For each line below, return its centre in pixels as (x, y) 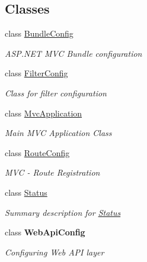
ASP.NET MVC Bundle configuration (73, 53)
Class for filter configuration (56, 93)
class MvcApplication (44, 113)
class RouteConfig (37, 152)
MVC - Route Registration (52, 172)
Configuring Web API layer (55, 252)
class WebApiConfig (45, 232)
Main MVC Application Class (58, 133)
